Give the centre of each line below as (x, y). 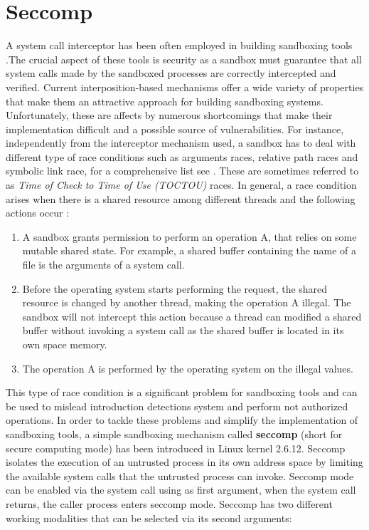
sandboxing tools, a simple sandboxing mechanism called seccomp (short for (174, 433)
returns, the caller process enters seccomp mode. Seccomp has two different (169, 503)
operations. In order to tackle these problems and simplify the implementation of (182, 420)
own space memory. (65, 344)
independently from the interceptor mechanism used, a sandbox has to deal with (181, 143)
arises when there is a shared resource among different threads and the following (181, 198)
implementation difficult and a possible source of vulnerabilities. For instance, (175, 129)
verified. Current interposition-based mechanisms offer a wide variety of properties (185, 87)
